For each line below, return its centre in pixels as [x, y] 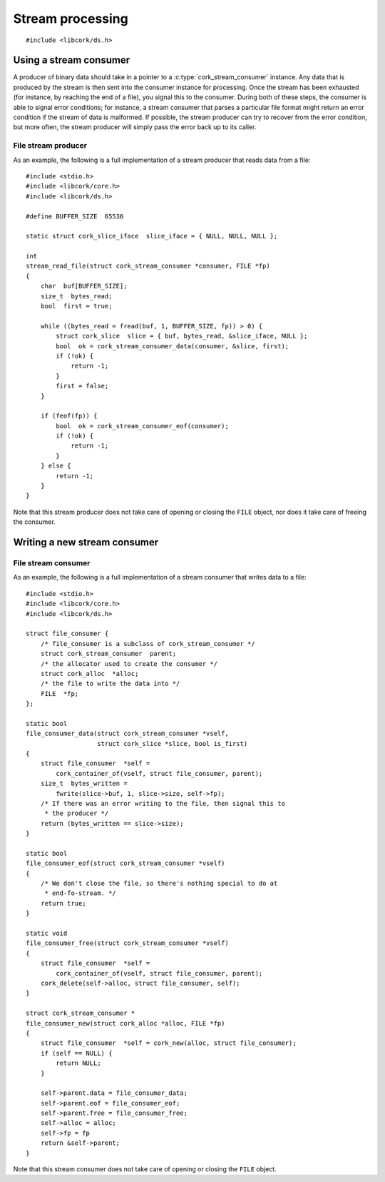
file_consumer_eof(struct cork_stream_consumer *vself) [125, 863]
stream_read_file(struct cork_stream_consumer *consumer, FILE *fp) [148, 266]
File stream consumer [52, 563]
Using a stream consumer [72, 60]
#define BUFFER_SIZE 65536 [75, 216]
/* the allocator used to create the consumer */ [129, 663]
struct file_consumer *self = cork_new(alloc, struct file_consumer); [168, 1043]
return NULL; [78, 1063]
